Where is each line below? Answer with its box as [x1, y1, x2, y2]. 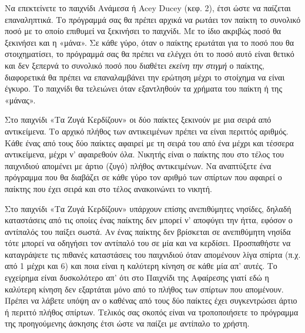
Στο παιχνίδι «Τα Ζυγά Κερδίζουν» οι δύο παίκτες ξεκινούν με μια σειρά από [5, 113, 272, 126]
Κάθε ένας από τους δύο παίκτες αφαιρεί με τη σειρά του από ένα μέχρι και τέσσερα [5, 136, 294, 149]
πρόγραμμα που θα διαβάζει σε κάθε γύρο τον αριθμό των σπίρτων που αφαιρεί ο [5, 171, 282, 183]
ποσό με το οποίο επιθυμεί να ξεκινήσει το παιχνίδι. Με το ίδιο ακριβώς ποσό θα [5, 25, 281, 37]
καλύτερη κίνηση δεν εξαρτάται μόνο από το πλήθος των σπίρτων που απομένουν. [5, 282, 284, 295]
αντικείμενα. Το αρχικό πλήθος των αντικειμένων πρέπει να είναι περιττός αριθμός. [5, 125, 289, 137]
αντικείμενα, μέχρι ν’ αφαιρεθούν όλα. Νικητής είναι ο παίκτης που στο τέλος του [5, 148, 284, 160]
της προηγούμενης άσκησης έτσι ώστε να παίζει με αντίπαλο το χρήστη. [5, 317, 250, 329]
